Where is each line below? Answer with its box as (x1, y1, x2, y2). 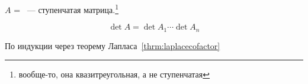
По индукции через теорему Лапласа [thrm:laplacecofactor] (5, 39, 220, 51)
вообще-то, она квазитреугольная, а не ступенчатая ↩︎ (18, 68, 210, 80)
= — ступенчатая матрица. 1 (14, 2, 119, 15)
